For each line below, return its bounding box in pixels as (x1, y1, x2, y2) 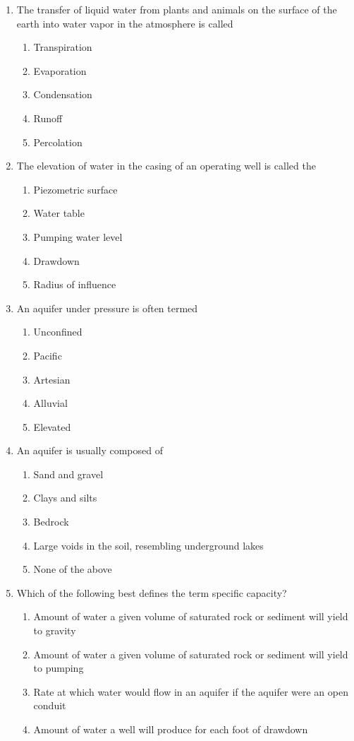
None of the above (33, 562, 112, 576)
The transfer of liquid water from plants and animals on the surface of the (16, 2, 337, 16)
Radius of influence (33, 277, 116, 292)
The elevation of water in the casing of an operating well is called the (16, 158, 316, 173)
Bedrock (33, 514, 69, 529)
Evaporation (33, 63, 87, 78)
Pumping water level (33, 229, 123, 244)
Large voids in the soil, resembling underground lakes (33, 538, 264, 552)
